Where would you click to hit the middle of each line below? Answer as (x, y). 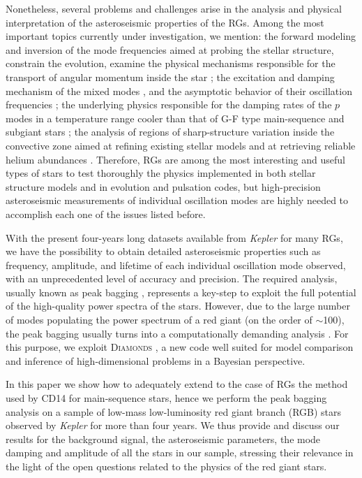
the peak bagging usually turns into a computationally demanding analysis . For (177, 333)
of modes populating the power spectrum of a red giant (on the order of (159, 320)
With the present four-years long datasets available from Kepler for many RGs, (174, 237)
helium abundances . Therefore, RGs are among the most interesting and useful (175, 159)
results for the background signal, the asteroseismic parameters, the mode (163, 439)
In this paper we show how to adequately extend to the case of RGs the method (177, 384)
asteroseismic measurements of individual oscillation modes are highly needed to (177, 200)
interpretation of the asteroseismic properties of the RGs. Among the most (165, 22)
